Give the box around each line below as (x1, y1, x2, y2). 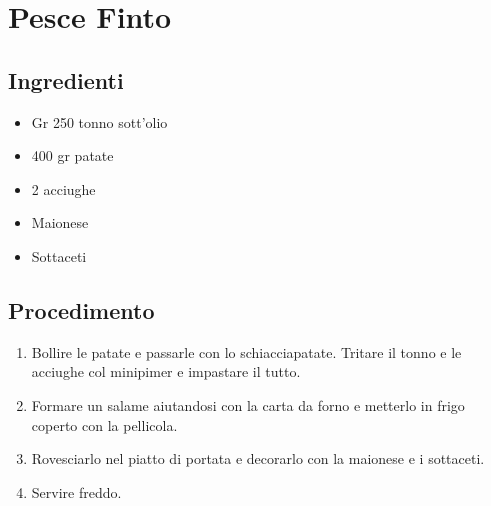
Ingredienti (8, 64, 124, 95)
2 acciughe (31, 178, 96, 199)
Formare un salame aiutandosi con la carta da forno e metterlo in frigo (31, 394, 465, 415)
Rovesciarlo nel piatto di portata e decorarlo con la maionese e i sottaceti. (31, 448, 485, 469)
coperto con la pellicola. (31, 414, 178, 435)
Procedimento (8, 294, 155, 325)
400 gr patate (31, 145, 114, 166)
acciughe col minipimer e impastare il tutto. (31, 361, 301, 382)
